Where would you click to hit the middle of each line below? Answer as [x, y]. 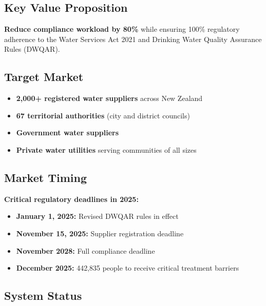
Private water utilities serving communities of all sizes [106, 149]
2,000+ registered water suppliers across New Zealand [109, 98]
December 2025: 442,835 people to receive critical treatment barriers [128, 268]
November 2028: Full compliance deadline [85, 250]
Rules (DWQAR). [32, 49]
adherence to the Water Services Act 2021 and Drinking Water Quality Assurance [133, 39]
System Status [43, 295]
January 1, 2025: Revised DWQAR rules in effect [97, 216]
